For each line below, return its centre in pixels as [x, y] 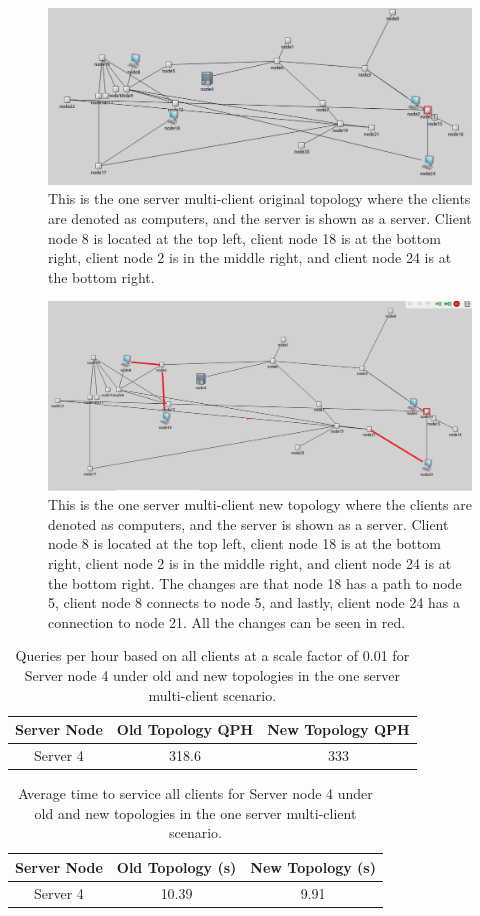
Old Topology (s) [176, 866]
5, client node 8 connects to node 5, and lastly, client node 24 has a [254, 602]
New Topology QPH [338, 729]
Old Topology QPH [185, 729]
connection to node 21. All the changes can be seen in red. [227, 621]
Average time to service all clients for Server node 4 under [195, 793]
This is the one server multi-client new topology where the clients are [260, 504]
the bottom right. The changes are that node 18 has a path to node [255, 582]
